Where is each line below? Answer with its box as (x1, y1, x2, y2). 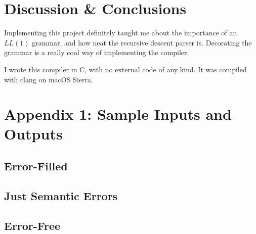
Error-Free (4, 217, 61, 233)
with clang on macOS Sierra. (4, 74, 93, 84)
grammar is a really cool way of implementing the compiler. (4, 47, 189, 58)
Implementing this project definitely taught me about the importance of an (4, 27, 237, 38)
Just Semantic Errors (4, 188, 118, 203)
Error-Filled (4, 158, 68, 174)
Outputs (4, 123, 63, 144)
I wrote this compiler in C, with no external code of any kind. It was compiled (4, 64, 247, 74)
